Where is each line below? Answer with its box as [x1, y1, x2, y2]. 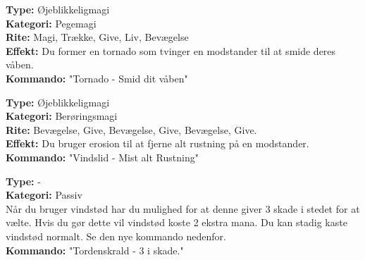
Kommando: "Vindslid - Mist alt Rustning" [6, 149, 199, 164]
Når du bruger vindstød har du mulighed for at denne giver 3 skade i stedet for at [6, 201, 360, 216]
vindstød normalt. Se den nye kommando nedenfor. [6, 228, 226, 243]
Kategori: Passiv [6, 187, 82, 202]
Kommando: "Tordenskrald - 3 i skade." [6, 242, 184, 257]
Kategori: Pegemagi [6, 16, 97, 30]
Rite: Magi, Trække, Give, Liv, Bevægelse [6, 30, 189, 44]
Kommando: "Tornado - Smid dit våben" [6, 70, 188, 85]
